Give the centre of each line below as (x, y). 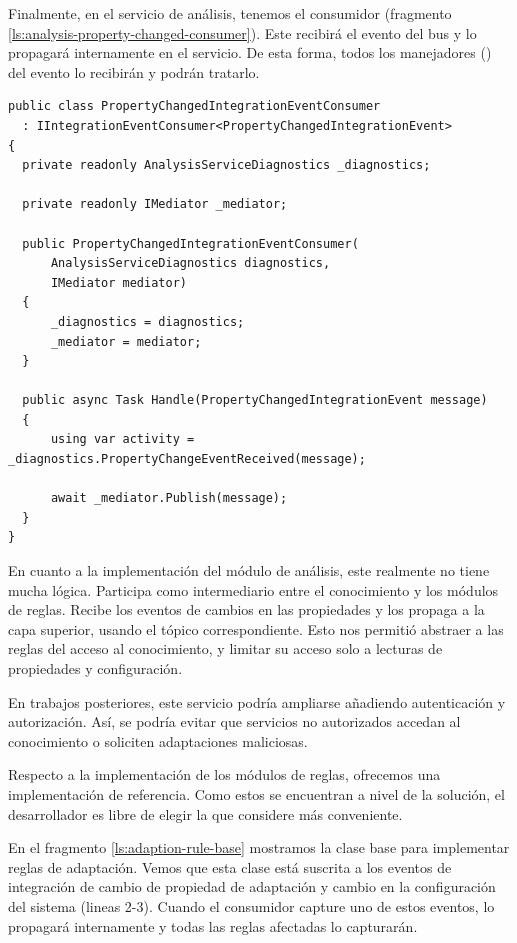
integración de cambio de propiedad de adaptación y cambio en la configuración (252, 886)
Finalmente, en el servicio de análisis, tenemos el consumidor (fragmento (230, 13)
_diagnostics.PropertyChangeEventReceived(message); (187, 459)
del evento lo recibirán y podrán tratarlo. (134, 71)
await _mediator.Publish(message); (169, 498)
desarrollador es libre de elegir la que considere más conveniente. (205, 813)
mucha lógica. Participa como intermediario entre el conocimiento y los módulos (253, 589)
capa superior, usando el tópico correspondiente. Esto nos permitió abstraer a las (256, 628)
